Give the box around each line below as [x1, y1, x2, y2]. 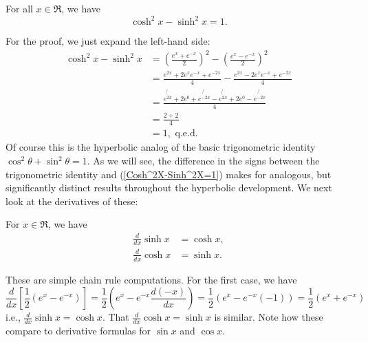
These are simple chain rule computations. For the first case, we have [6, 272, 297, 286]
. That [102, 310, 129, 324]
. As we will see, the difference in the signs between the [87, 153, 320, 168]
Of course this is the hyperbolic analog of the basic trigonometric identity [6, 140, 316, 154]
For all [6, 1, 33, 15]
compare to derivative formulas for [6, 323, 151, 338]
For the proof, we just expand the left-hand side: [6, 34, 210, 48]
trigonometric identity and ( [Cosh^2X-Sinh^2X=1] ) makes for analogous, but [6, 167, 332, 181]
